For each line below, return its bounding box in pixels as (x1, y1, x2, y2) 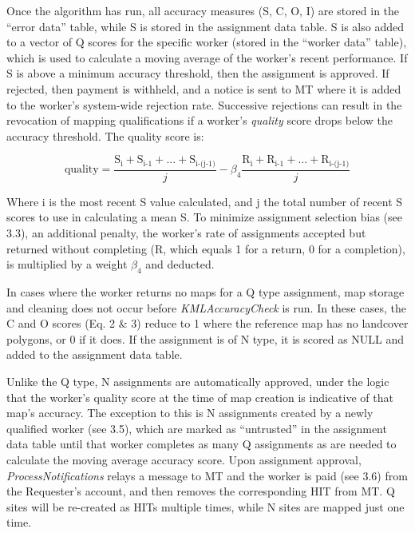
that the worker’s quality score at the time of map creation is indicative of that (6, 388, 393, 405)
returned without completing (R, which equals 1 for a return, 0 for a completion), (6, 240, 405, 257)
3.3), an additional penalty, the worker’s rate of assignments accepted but (6, 225, 366, 241)
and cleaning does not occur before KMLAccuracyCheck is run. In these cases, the (6, 299, 406, 316)
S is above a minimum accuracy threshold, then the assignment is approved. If (6, 65, 389, 82)
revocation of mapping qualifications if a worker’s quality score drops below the (6, 112, 393, 129)
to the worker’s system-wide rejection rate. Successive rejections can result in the (6, 96, 402, 113)
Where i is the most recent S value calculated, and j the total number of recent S (6, 193, 403, 209)
